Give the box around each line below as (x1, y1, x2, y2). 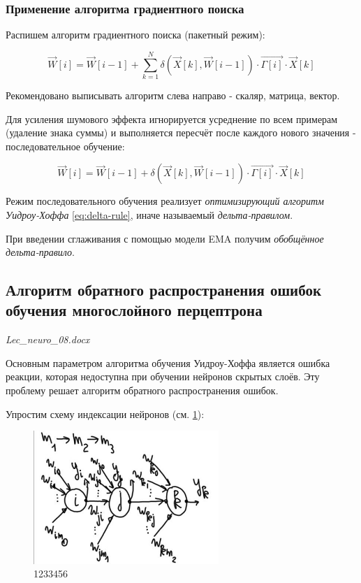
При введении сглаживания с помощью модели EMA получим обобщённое (6, 231, 324, 245)
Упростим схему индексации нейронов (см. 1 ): (6, 406, 205, 421)
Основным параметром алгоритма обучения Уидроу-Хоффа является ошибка (6, 355, 330, 370)
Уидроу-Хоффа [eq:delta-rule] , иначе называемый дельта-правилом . (6, 207, 293, 222)
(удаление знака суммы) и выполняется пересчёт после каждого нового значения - (6, 125, 356, 140)
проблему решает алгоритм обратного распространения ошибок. (6, 383, 279, 398)
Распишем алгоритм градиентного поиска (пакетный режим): (6, 27, 265, 42)
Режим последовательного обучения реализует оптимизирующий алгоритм (6, 194, 325, 208)
